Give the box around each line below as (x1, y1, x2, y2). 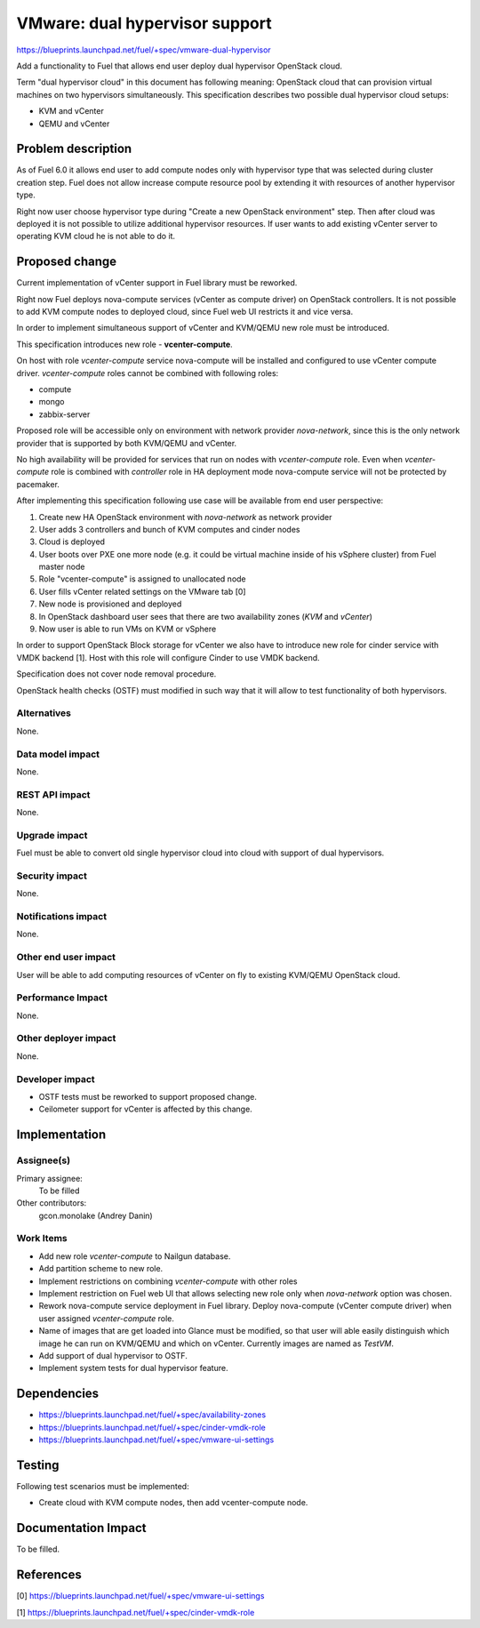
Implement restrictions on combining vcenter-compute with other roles (38, 1276, 298, 1287)
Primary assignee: (16, 1173, 84, 1183)
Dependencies (16, 1386, 100, 1401)
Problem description (16, 141, 132, 156)
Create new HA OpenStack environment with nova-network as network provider (38, 511, 332, 522)
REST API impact (16, 788, 91, 800)
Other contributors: (16, 1198, 87, 1208)
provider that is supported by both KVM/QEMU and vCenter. (16, 437, 237, 448)
